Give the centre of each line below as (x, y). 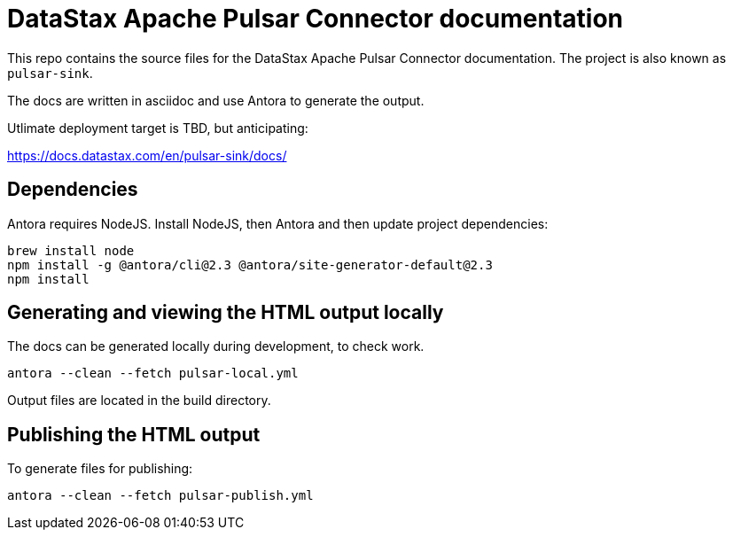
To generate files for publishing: (100, 469)
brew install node (71, 250)
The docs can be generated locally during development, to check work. (216, 346)
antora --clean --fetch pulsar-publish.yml (160, 496)
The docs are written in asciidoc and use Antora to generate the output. (216, 100)
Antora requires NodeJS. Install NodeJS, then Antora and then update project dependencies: (278, 223)
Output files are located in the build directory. (139, 401)
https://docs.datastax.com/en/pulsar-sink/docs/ (147, 155)
